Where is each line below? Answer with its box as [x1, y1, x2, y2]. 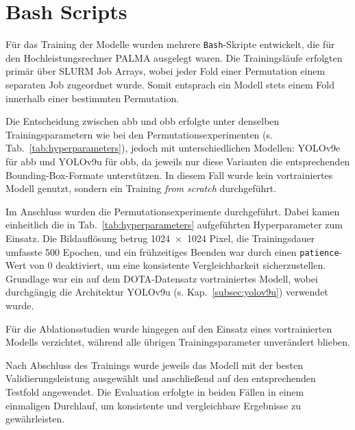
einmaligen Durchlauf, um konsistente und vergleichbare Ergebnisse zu [5, 398, 301, 412]
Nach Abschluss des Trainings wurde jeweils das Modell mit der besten [5, 357, 303, 372]
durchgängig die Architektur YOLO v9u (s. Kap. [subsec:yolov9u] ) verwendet [5, 285, 328, 299]
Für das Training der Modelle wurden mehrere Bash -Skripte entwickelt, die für [5, 37, 335, 51]
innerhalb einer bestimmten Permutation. [5, 91, 180, 105]
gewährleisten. [5, 411, 65, 426]
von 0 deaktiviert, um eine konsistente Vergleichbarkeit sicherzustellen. [29, 258, 326, 272]
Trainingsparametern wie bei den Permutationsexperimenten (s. [5, 127, 273, 141]
